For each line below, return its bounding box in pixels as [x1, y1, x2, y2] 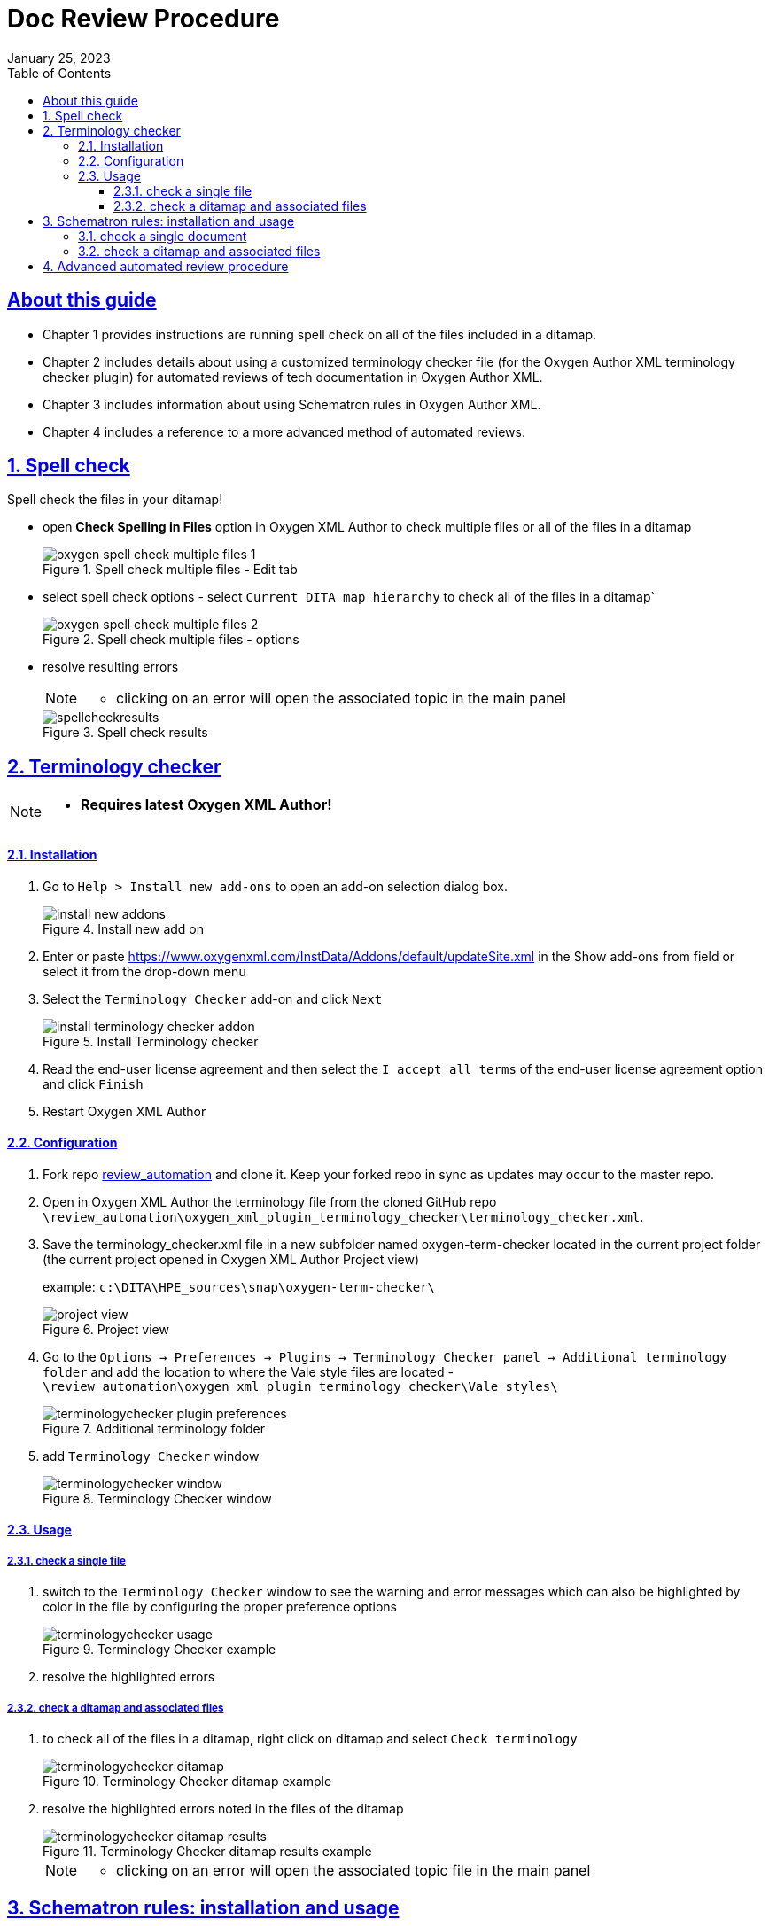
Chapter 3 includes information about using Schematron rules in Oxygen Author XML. [43, 396, 541, 412]
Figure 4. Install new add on [43, 920, 205, 936]
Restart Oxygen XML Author [43, 1103, 206, 1119]
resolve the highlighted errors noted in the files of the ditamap [43, 1800, 404, 1816]
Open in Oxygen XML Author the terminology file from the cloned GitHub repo [43, 1193, 497, 1209]
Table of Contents [7, 65, 112, 81]
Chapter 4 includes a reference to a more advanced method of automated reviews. [43, 423, 525, 439]
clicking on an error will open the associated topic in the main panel [116, 689, 566, 708]
